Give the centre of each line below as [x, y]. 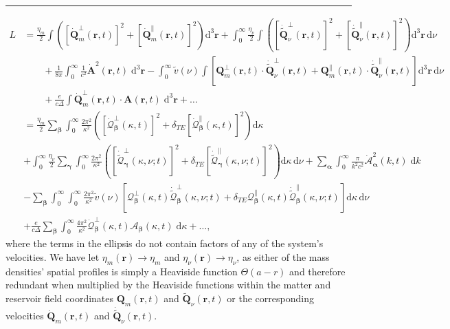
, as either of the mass [283, 256]
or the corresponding [270, 298]
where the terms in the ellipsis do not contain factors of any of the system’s [165, 243]
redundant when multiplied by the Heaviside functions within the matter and [168, 285]
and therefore [317, 271]
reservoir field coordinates [60, 298]
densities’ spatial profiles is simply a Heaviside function [122, 271]
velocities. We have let [53, 256]
